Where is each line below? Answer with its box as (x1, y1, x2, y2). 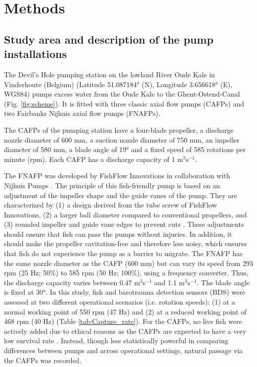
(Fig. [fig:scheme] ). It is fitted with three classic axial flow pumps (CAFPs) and (4, 98, 245, 108)
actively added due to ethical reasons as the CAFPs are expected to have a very (4, 325, 247, 336)
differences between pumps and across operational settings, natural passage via (4, 345, 243, 355)
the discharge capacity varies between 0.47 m (4, 277, 140, 287)
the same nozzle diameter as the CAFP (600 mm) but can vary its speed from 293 (4, 258, 253, 268)
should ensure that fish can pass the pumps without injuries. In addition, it (4, 228, 232, 239)
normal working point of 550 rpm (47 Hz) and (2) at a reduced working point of (4, 306, 247, 316)
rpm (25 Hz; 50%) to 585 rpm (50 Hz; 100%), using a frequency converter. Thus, (4, 267, 249, 278)
